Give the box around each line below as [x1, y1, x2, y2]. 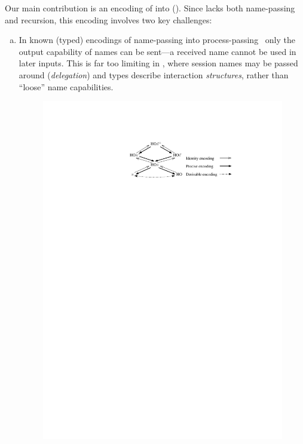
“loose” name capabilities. [19, 80, 114, 93]
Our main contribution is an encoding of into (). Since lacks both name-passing [5, 2, 295, 14]
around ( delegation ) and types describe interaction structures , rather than [19, 68, 289, 81]
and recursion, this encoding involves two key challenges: [5, 13, 212, 26]
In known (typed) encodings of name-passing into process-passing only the [19, 33, 295, 46]
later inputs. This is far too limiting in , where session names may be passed [19, 57, 298, 69]
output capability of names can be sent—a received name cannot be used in [19, 45, 296, 57]
